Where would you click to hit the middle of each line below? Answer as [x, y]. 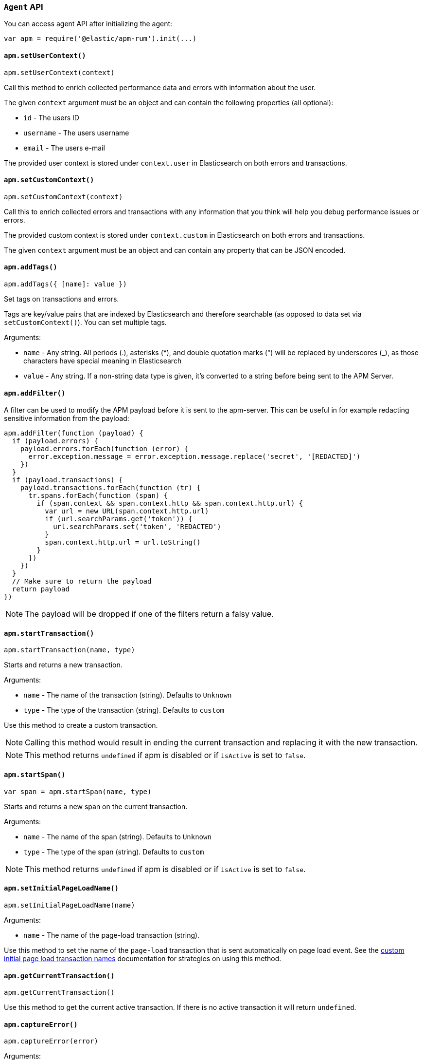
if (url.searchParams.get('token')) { [119, 519]
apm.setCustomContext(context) [63, 197]
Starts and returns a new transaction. [63, 665]
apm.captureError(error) [51, 1041]
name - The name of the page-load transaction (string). [112, 935]
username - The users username [76, 133]
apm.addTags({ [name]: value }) [65, 284]
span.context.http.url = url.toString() [123, 542]
